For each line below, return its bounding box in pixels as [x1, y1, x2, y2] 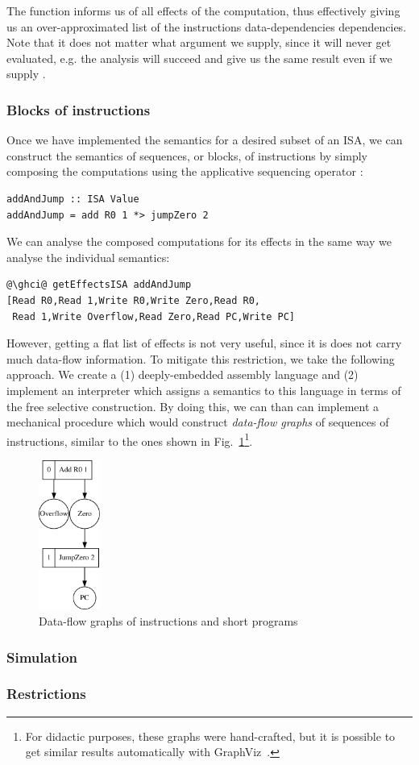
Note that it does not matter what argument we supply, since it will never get [6, 34, 392, 51]
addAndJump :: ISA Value [6, 193, 139, 205]
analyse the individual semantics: [6, 248, 170, 265]
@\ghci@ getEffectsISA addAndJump [6, 279, 192, 291]
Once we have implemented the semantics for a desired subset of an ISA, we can [6, 131, 403, 148]
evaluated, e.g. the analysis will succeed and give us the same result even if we [6, 49, 392, 66]
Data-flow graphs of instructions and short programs [39, 613, 298, 630]
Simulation [6, 647, 78, 667]
